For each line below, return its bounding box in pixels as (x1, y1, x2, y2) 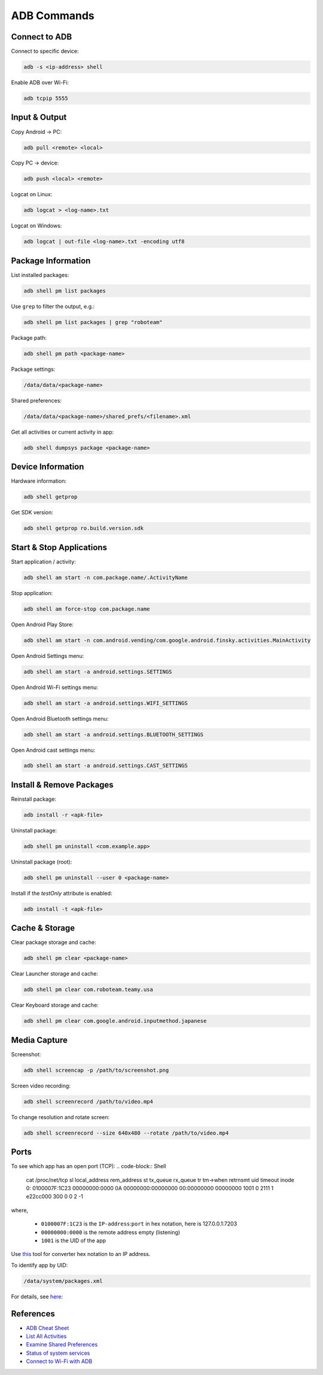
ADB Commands (11, 9, 95, 22)
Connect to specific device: (11, 48, 79, 55)
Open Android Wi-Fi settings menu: (11, 684, 98, 691)
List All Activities (26, 1333, 67, 1340)
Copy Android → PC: (11, 128, 62, 135)
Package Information (11, 255, 91, 266)
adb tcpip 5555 (23, 95, 68, 102)
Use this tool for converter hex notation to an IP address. (11, 1251, 151, 1258)
